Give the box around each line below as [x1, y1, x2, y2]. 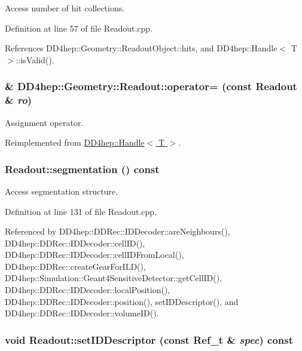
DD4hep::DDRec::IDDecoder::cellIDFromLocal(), [5, 248, 184, 261]
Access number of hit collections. [5, 2, 125, 14]
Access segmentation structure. [5, 184, 118, 197]
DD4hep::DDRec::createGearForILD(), [5, 260, 146, 272]
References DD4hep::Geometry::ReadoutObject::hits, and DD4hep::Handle [5, 42, 277, 54]
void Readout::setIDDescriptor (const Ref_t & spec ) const [5, 332, 294, 347]
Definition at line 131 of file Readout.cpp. [5, 205, 157, 217]
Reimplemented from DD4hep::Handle [5, 136, 145, 149]
